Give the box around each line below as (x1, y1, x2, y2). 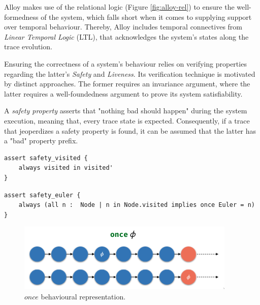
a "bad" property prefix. (4, 135, 78, 146)
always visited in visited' (18, 164, 113, 172)
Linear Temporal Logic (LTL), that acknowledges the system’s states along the (4, 31, 249, 42)
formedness (4, 11, 39, 22)
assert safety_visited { (4, 154, 88, 162)
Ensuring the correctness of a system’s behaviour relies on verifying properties (4, 58, 247, 69)
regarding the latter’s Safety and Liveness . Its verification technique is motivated (4, 68, 255, 79)
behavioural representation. (41, 291, 126, 301)
